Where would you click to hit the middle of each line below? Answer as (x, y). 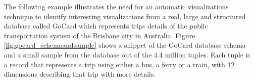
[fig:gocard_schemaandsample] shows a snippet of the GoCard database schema (125, 45)
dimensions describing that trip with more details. (80, 74)
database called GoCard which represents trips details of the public (106, 26)
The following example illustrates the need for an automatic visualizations (116, 6)
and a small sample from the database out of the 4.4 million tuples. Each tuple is (127, 54)
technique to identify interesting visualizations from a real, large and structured (125, 16)
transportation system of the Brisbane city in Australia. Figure (100, 35)
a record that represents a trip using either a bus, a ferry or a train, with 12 (119, 64)
